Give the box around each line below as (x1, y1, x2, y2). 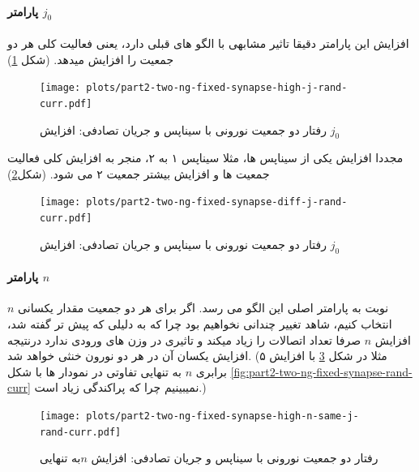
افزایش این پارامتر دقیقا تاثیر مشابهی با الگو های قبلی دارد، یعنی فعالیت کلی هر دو (7, 35, 409, 51)
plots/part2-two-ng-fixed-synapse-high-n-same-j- (86, 410, 359, 422)
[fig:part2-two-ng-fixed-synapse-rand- (230, 363, 413, 380)
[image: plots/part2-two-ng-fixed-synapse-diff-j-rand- (40, 196, 348, 208)
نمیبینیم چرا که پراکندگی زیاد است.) (34, 379, 207, 396)
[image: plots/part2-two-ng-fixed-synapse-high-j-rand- (40, 82, 348, 94)
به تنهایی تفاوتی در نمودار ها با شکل (7, 363, 182, 380)
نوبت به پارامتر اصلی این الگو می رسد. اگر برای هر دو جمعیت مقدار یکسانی (18, 299, 389, 316)
